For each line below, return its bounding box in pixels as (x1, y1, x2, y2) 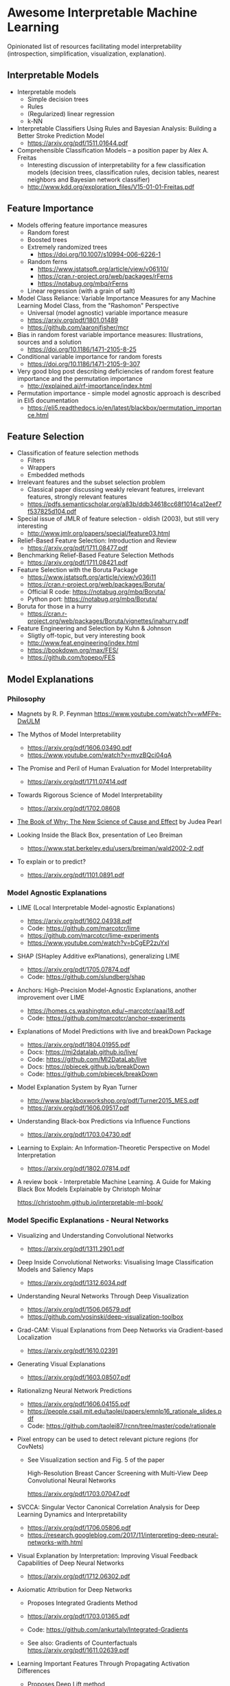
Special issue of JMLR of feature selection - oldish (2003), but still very (16, 514, 220, 523)
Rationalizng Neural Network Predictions (16, 1386, 133, 1394)
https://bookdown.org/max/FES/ (27, 646, 119, 655)
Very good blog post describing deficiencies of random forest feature (16, 366, 214, 375)
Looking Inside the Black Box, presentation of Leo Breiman (16, 831, 183, 840)
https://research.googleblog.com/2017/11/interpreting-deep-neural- (27, 1531, 219, 1539)
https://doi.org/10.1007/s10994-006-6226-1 (37, 250, 161, 259)
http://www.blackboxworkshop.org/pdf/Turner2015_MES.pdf (27, 1097, 199, 1105)
